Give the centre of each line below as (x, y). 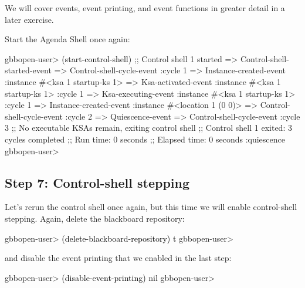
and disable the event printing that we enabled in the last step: (118, 258)
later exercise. (29, 19)
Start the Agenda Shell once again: (67, 39)
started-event (28, 70)
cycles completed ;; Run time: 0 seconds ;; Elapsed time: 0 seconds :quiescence (145, 139)
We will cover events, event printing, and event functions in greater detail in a (145, 8)
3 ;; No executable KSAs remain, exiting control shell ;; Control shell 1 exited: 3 (148, 128)
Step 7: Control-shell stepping (97, 182)
